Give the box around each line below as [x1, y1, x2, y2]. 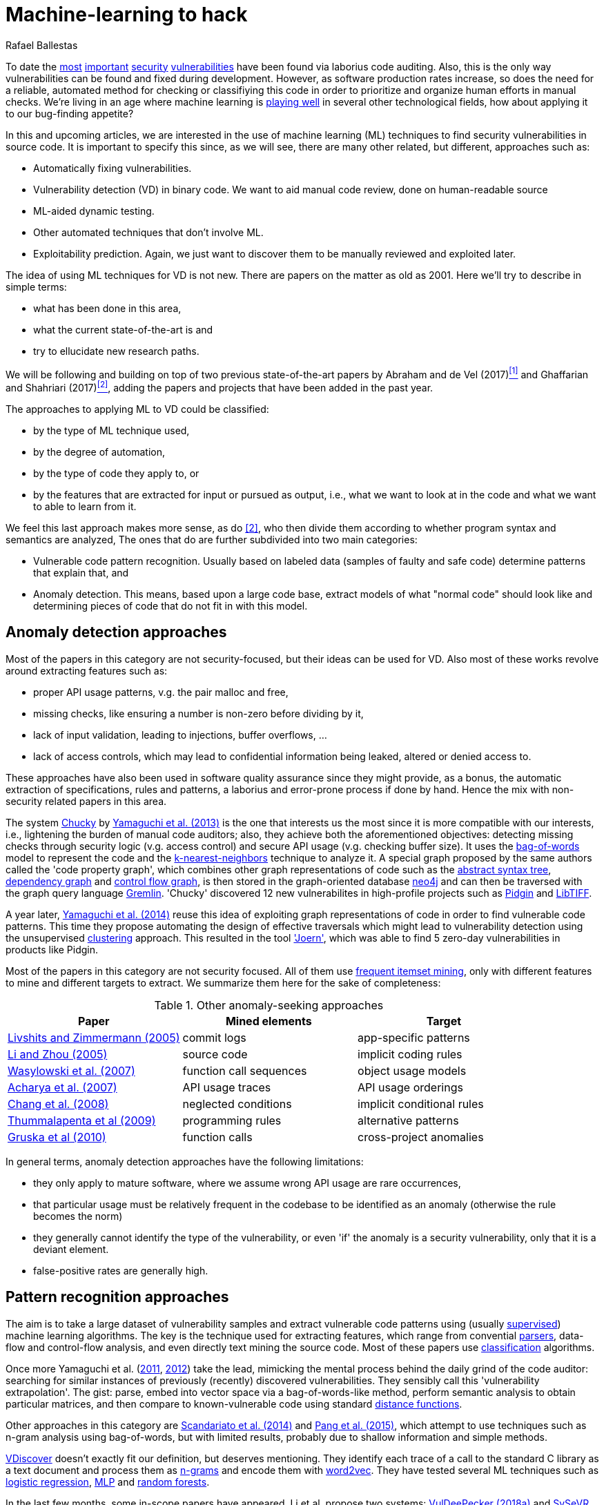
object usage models [358, 1063, 467, 1078]
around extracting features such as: [6, 664, 168, 677]
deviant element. [33, 1243, 109, 1255]
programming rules [182, 1113, 282, 1127]
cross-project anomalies [358, 1129, 484, 1144]
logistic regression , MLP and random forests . [6, 1475, 210, 1488]
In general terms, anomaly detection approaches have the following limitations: [6, 1155, 364, 1167]
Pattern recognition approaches [6, 1288, 229, 1306]
